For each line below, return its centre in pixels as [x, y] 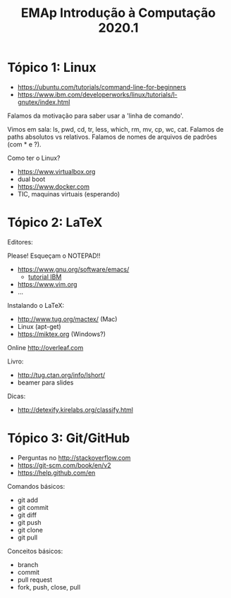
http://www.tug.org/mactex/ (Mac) [67, 319]
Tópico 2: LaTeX [55, 223]
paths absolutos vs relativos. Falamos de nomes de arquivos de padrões [112, 137]
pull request [35, 580]
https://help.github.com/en [56, 473]
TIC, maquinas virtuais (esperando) [69, 194]
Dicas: [17, 396]
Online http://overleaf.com [45, 347]
